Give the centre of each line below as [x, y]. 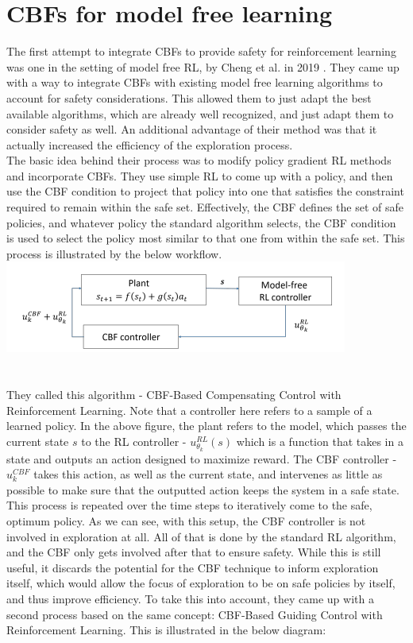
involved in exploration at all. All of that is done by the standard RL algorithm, [201, 536]
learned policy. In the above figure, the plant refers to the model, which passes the [206, 426]
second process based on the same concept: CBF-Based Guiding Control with [195, 614]
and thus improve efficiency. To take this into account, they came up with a [190, 598]
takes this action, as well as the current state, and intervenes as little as [208, 474]
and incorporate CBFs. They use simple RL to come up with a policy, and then [200, 175]
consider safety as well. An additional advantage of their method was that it [192, 129]
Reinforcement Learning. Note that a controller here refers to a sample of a [189, 410]
